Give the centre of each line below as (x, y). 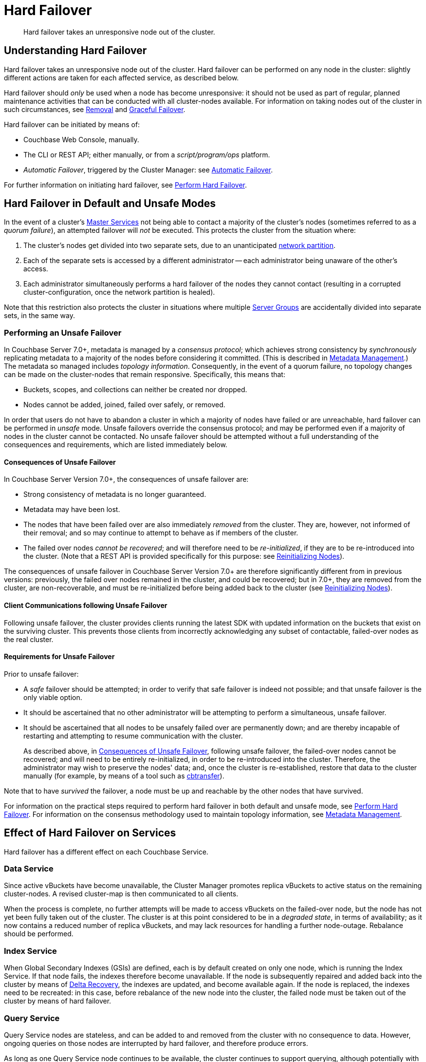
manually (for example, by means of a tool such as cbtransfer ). (124, 776)
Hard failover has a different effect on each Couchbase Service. (106, 852)
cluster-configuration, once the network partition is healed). (119, 292)
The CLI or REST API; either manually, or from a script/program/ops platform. (147, 154)
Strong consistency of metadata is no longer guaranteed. (115, 494)
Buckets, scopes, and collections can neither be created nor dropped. (135, 390)
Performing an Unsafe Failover (63, 332)
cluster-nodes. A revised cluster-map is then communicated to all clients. (121, 894)
